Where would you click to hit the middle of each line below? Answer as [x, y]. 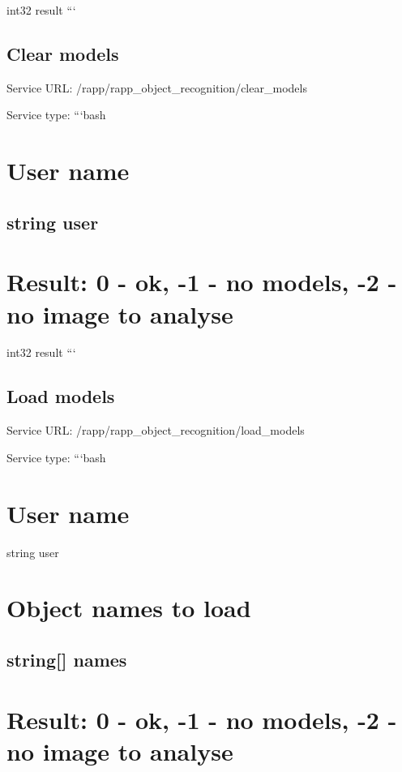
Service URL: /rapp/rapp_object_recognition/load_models [156, 430]
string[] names [67, 659]
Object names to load [129, 608]
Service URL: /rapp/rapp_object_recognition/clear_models [157, 87]
